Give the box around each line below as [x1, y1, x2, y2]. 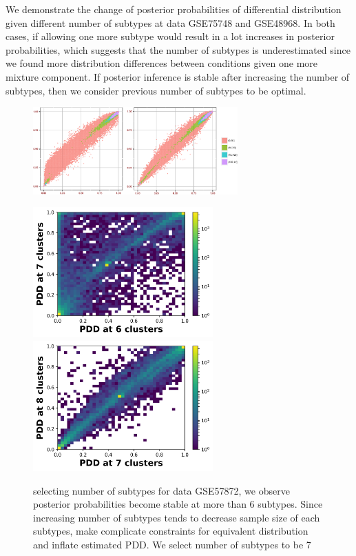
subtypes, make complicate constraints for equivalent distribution [33, 524, 308, 538]
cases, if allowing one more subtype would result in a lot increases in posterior [6, 29, 335, 43]
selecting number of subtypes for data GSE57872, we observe [33, 483, 290, 497]
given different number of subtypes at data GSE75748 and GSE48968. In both [6, 15, 335, 30]
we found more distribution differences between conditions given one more [6, 56, 318, 70]
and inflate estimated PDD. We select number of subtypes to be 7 [33, 537, 311, 551]
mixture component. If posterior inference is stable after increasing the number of [6, 69, 350, 83]
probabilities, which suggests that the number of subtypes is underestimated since [6, 42, 350, 57]
